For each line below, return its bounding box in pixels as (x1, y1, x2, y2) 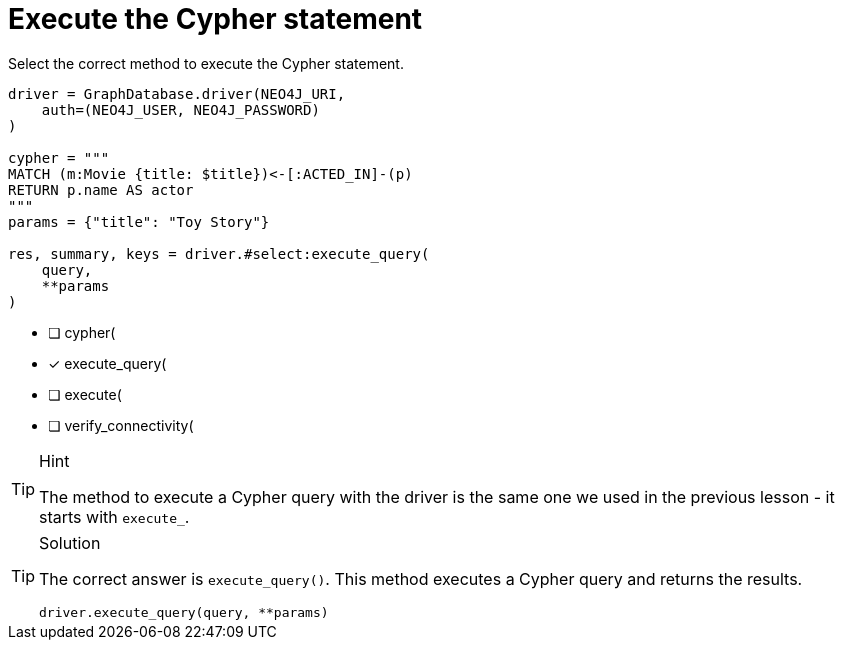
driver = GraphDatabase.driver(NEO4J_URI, (8, 85, 346, 102)
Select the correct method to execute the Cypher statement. (8, 54, 404, 72)
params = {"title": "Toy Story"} (8, 213, 270, 230)
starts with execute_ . (39, 506, 190, 527)
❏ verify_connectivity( (48, 416, 194, 434)
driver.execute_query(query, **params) (39, 604, 329, 620)
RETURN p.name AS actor (8, 181, 194, 198)
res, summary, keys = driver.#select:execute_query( (8, 245, 430, 262)
